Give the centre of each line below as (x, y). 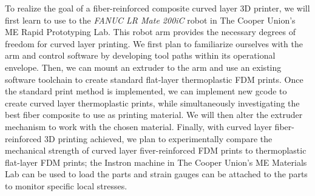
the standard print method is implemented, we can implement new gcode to (146, 91)
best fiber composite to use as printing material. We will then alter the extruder (154, 115)
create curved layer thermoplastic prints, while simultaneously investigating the (152, 103)
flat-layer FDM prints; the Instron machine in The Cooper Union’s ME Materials (156, 162)
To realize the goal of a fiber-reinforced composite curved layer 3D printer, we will (157, 8)
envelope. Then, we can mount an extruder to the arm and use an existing (143, 67)
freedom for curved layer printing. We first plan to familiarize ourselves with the (154, 43)
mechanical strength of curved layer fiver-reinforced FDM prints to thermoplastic (156, 150)
